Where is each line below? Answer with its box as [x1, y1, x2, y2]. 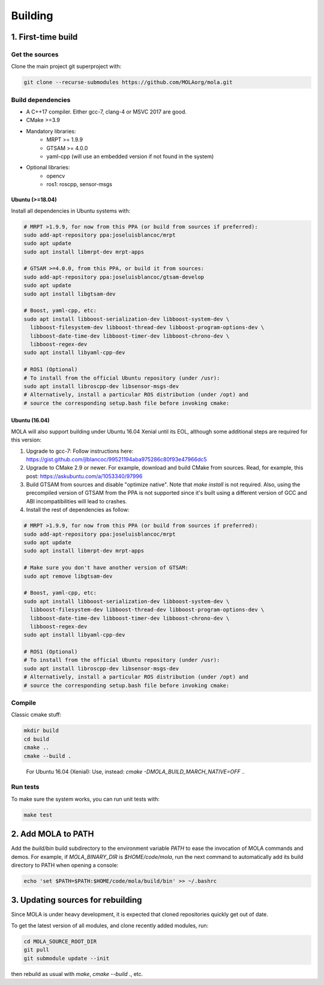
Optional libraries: [26, 164, 70, 171]
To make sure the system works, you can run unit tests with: [11, 795, 160, 802]
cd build [23, 736, 50, 742]
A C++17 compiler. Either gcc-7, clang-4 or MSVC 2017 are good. [26, 108, 187, 115]
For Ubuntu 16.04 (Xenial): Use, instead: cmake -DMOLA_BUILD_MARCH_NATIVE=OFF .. [26, 768, 245, 775]
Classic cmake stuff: [11, 711, 62, 718]
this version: [11, 436, 42, 444]
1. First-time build [11, 32, 78, 42]
